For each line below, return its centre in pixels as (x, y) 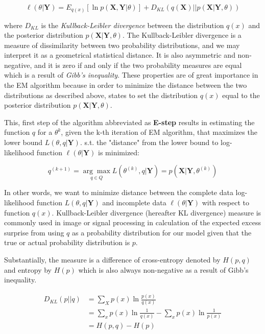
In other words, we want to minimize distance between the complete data (119, 192)
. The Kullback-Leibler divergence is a (182, 35)
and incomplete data (134, 202)
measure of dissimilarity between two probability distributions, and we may (122, 45)
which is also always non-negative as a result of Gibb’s (163, 269)
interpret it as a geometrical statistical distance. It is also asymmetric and (120, 55)
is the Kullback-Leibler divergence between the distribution (132, 25)
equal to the (241, 95)
